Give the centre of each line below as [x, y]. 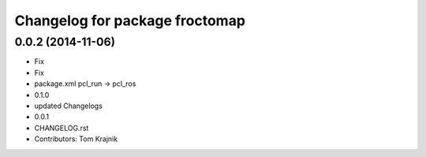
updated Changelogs [68, 106]
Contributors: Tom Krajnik [76, 139]
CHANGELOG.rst [62, 128]
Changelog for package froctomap [130, 21]
